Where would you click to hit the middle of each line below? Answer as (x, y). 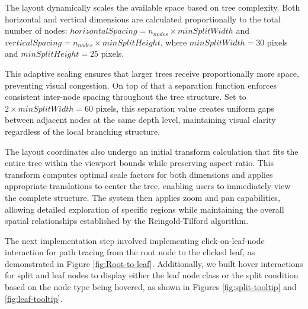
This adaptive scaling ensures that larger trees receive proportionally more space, (152, 73)
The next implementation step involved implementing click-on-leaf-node (135, 240)
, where (174, 42)
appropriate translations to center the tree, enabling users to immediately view (148, 186)
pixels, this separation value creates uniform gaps (185, 108)
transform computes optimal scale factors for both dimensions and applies (139, 174)
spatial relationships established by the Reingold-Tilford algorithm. (127, 221)
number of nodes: (36, 30)
